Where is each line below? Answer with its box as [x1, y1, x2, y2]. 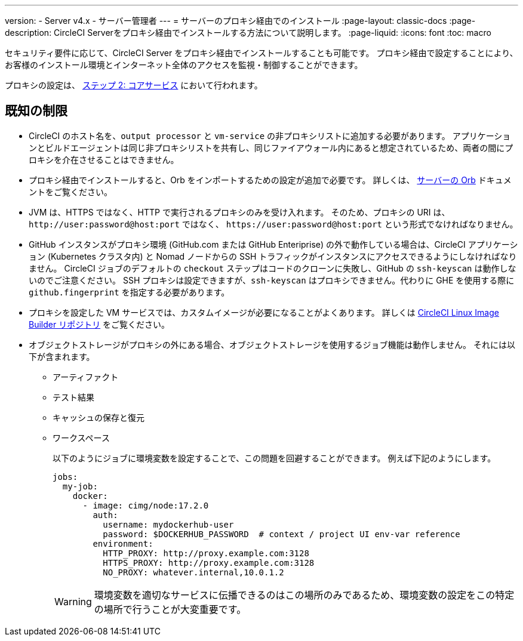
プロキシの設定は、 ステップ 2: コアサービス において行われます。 [5, 80, 263, 90]
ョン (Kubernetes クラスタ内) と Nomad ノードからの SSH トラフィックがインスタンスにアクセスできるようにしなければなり [29, 251, 517, 261]
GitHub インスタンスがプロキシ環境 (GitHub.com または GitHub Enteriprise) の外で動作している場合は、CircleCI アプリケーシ [29, 239, 518, 249]
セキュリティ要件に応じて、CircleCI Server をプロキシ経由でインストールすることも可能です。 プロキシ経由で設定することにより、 [5, 48, 518, 58]
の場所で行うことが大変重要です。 [94, 603, 247, 615]
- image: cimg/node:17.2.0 [82, 500, 209, 510]
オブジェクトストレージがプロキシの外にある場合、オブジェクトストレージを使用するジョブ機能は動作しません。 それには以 [29, 339, 515, 350]
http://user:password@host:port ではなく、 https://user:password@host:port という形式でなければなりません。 [29, 218, 518, 229]
